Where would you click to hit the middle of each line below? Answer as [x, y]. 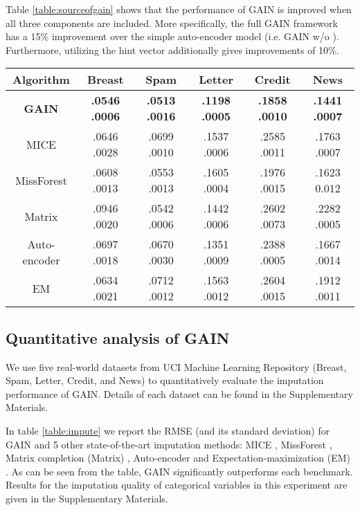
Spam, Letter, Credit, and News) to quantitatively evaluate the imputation [165, 380]
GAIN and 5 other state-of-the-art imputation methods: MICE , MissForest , [169, 444]
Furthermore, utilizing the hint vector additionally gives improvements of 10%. [172, 49]
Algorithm [41, 80]
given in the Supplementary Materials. [87, 498]
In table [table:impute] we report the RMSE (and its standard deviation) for [168, 430]
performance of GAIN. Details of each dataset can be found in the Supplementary [179, 393]
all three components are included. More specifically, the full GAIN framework [172, 22]
